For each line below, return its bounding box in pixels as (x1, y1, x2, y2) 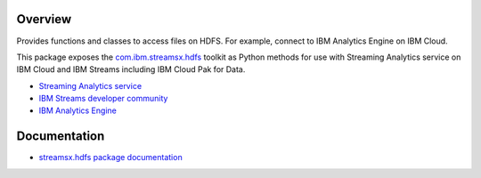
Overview (16, 12, 72, 27)
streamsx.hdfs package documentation (38, 152, 183, 163)
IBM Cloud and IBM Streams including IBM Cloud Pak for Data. (16, 64, 246, 75)
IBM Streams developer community (38, 93, 168, 104)
